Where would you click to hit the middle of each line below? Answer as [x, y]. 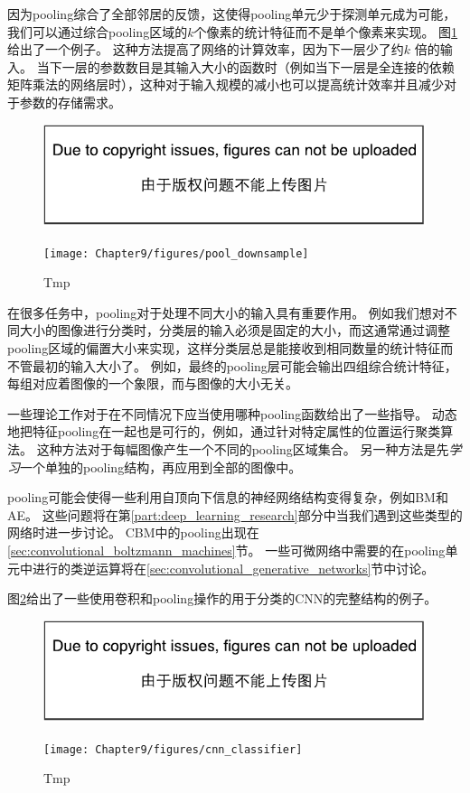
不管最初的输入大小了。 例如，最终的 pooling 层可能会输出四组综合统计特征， [232, 365]
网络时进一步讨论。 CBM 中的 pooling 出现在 [133, 532]
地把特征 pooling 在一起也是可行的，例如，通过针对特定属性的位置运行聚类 [224, 431]
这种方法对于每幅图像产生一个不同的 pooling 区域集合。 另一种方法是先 [243, 448]
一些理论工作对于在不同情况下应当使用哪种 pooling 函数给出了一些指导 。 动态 [232, 413]
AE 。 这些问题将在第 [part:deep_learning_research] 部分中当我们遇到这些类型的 [235, 514]
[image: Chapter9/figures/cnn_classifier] [173, 749]
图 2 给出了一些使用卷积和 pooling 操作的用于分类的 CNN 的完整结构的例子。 [222, 598]
